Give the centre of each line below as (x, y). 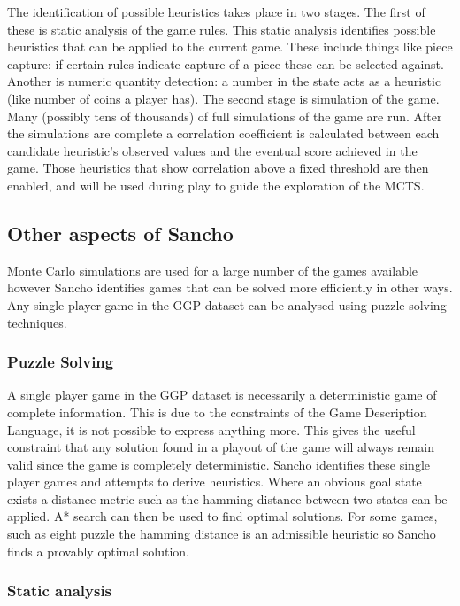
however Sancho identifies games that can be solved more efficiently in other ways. (230, 287)
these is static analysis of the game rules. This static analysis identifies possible (222, 29)
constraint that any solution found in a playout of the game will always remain (221, 447)
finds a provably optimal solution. (98, 551)
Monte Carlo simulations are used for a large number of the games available (213, 270)
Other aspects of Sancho (120, 233)
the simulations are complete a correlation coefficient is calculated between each (223, 133)
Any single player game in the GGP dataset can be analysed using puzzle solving (227, 304)
